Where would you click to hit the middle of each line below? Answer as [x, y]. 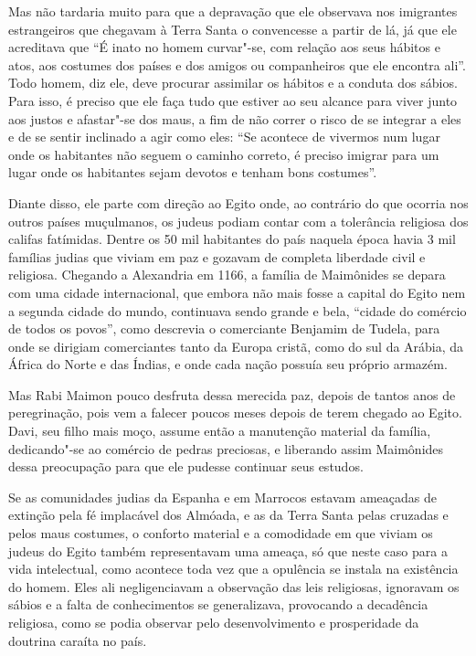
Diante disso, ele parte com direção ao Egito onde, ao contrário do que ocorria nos [238, 202]
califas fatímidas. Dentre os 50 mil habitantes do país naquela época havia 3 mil [232, 239]
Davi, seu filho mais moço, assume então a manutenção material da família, [220, 431]
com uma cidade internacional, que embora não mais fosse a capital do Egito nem [237, 292]
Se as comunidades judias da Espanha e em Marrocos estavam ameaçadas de [222, 497]
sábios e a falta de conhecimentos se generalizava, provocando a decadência [218, 604]
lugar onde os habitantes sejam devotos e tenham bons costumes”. [193, 172]
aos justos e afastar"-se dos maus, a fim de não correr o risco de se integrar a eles [235, 118]
